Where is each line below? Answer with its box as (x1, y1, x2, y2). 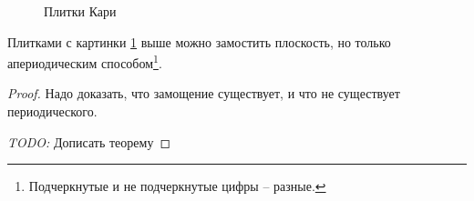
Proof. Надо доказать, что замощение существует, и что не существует (7, 84, 400, 103)
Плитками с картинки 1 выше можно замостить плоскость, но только (7, 32, 391, 51)
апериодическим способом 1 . (7, 51, 162, 72)
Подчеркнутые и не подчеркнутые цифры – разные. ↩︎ (28, 176, 326, 196)
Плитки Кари (44, 2, 117, 20)
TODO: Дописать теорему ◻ (7, 132, 170, 151)
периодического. (7, 102, 98, 121)
